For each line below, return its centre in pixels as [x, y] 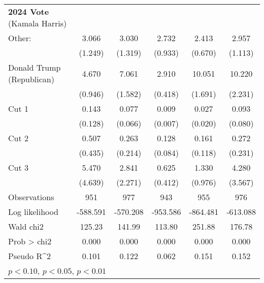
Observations [31, 197]
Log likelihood [33, 212]
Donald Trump [35, 67]
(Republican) [31, 79]
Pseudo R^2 [30, 256]
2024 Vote [29, 11]
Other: [20, 38]
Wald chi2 [26, 226]
